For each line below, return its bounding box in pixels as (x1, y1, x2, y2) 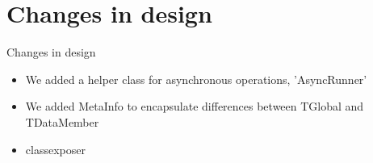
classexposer (25, 140, 86, 157)
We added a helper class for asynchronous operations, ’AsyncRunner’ (25, 70, 367, 87)
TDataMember (25, 113, 99, 130)
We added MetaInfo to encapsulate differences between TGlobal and (25, 98, 364, 115)
